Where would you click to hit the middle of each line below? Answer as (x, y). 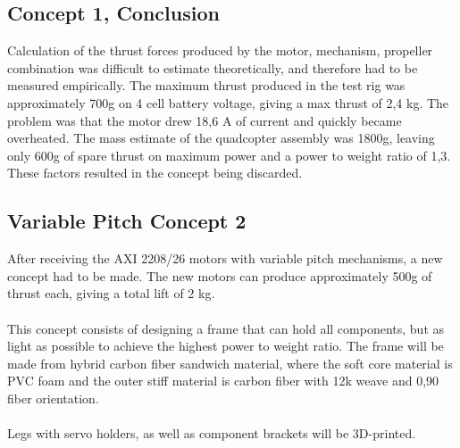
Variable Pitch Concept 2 (127, 221)
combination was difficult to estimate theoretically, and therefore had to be (213, 67)
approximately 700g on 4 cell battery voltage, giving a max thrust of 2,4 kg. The (228, 102)
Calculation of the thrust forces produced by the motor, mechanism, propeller (220, 50)
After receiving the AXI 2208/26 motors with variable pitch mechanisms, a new (225, 258)
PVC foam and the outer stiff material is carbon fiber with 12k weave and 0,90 (223, 381)
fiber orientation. (53, 398)
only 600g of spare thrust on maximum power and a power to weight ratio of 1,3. (229, 155)
